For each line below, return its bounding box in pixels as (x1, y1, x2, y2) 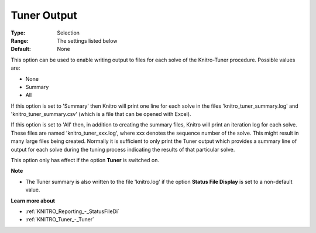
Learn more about (11, 197, 56, 204)
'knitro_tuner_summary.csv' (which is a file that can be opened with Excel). (11, 111, 191, 118)
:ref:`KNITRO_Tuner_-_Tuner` (25, 216, 95, 223)
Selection (57, 29, 80, 36)
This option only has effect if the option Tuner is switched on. (11, 157, 160, 164)
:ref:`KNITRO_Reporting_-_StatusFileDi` (25, 208, 120, 215)
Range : (11, 37, 29, 44)
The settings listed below (57, 37, 118, 44)
